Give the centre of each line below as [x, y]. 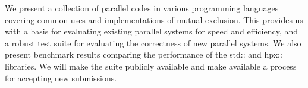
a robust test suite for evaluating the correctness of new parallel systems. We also [153, 43]
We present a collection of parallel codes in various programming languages [142, 8]
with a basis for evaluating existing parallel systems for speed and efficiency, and [151, 31]
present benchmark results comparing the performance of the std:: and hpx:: [144, 54]
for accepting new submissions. [61, 78]
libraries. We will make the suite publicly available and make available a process [151, 66]
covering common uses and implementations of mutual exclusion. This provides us [154, 19]
